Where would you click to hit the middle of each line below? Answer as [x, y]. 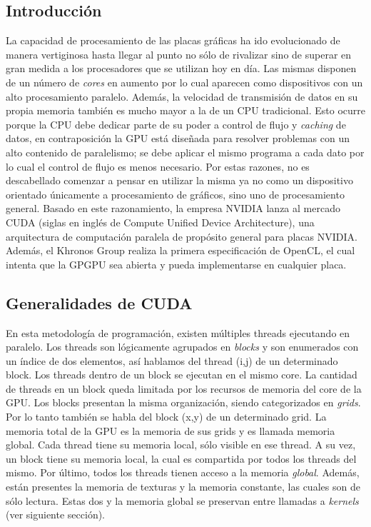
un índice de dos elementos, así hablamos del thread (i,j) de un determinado [172, 360]
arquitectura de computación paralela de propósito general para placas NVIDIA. [182, 236]
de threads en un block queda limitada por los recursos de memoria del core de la [184, 388]
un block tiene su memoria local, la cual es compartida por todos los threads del [181, 458]
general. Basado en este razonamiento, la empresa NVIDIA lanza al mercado [173, 208]
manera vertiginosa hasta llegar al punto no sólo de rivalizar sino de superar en [179, 54]
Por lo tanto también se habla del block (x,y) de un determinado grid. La [166, 417]
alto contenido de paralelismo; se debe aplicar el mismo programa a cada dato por [185, 152]
